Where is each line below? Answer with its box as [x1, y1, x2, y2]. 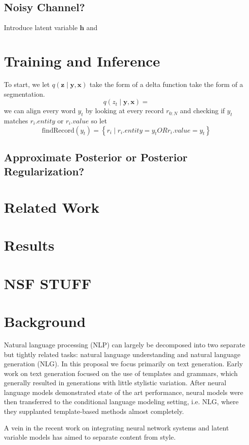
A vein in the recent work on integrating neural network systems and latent [4, 422, 229, 432]
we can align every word [4, 105, 76, 116]
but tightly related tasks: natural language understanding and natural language [4, 349, 241, 359]
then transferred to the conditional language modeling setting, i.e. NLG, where [4, 396, 239, 407]
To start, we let [4, 79, 50, 89]
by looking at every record [85, 105, 164, 116]
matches [4, 115, 28, 125]
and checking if [180, 105, 225, 116]
